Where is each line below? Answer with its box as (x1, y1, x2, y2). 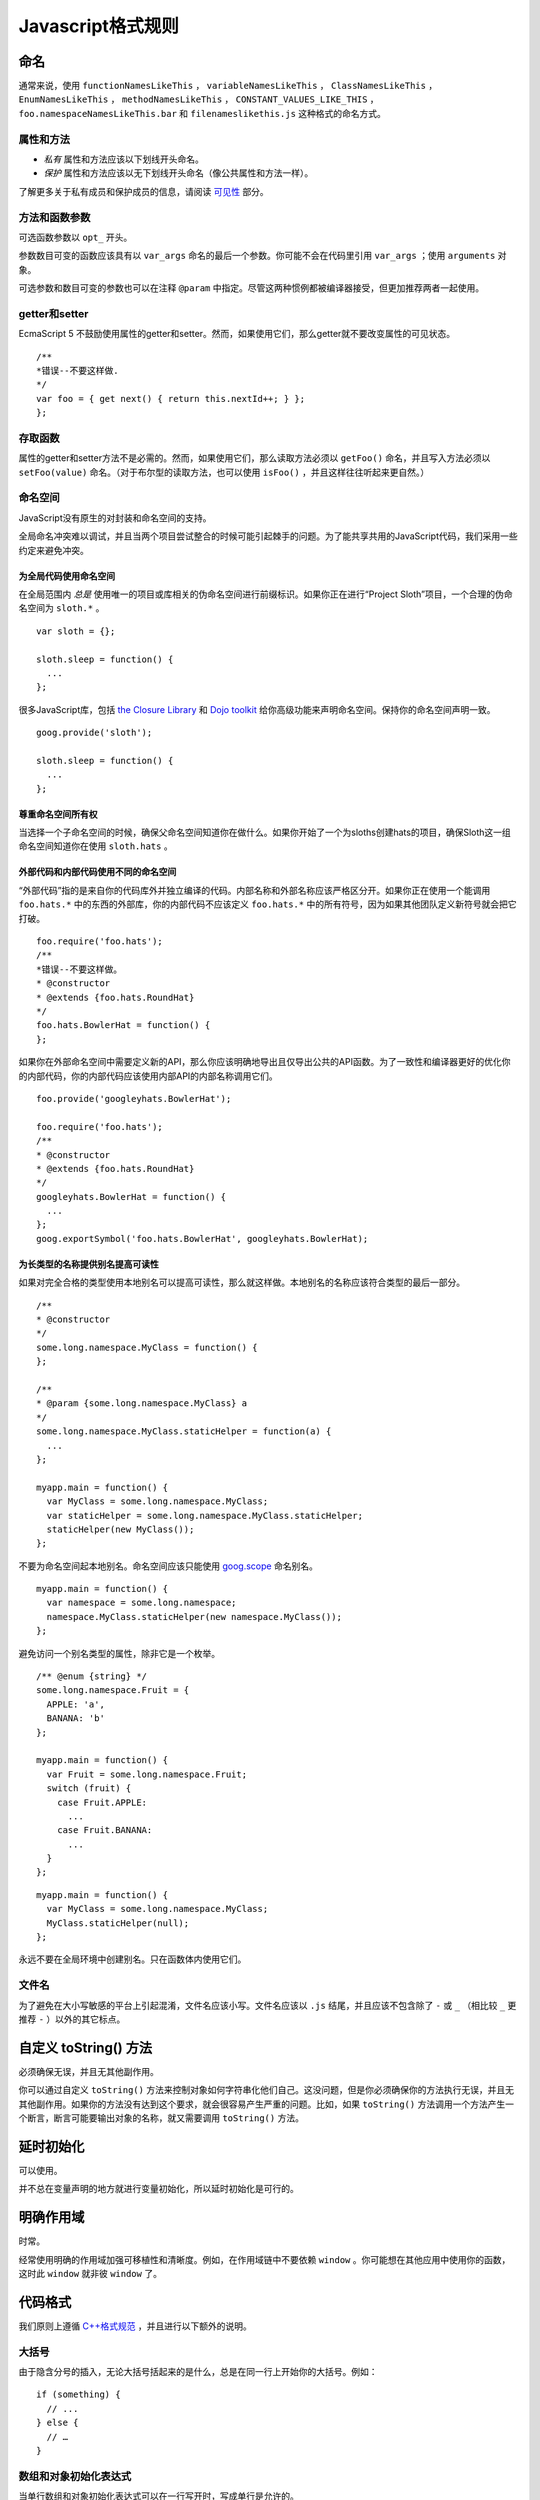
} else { (36, 2417, 79, 2429)
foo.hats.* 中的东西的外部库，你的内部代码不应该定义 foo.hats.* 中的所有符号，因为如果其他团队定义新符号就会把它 (18, 898, 517, 910)
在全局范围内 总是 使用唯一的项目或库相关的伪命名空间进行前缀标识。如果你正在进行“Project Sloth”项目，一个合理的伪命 (18, 588, 513, 600)
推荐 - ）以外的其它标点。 (18, 2013, 126, 2025)
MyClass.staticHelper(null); (46, 1917, 190, 1929)
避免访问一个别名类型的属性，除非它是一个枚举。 (18, 1647, 220, 1659)
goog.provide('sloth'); (36, 727, 153, 739)
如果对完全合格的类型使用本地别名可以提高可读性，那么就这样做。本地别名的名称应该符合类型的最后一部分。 (18, 1276, 465, 1289)
